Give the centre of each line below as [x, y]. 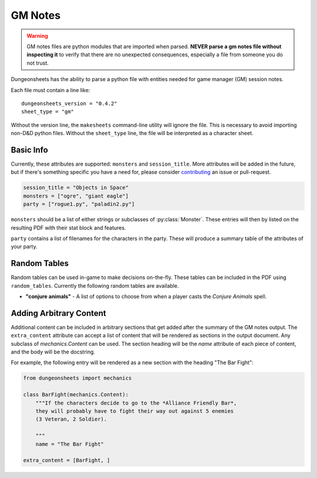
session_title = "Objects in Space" [76, 188]
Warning [37, 36]
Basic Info [29, 150]
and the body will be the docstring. [53, 352]
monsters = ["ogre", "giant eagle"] [76, 196]
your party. [24, 247]
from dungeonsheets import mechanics [77, 378]
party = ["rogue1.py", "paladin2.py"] [79, 204]
